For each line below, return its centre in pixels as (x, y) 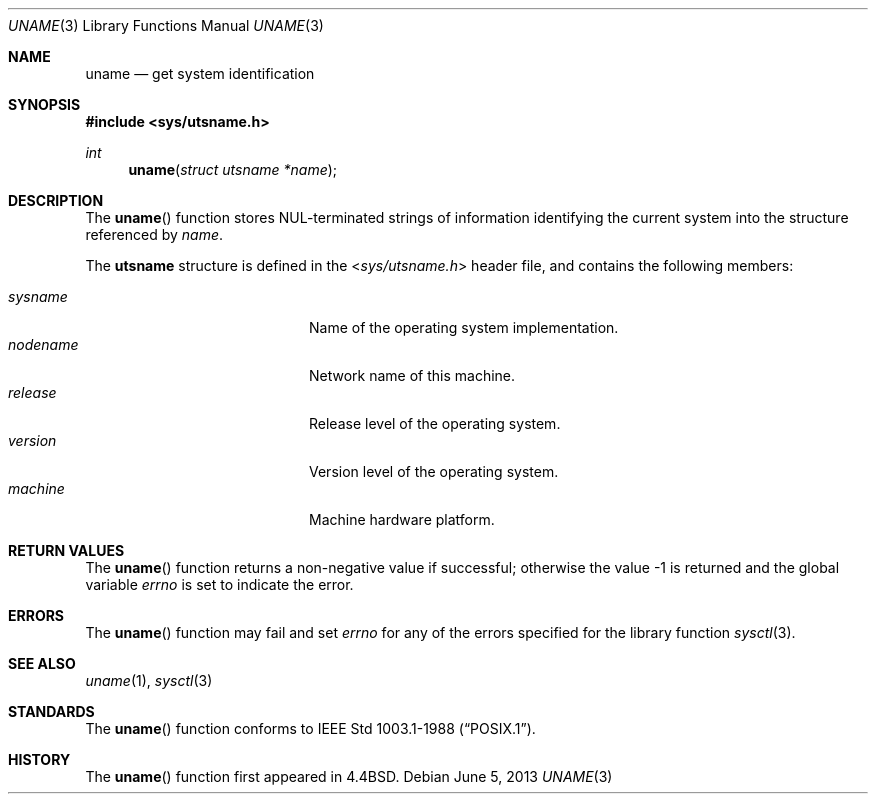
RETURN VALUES (66, 550)
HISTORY (39, 759)
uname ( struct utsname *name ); (233, 169)
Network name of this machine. (412, 375)
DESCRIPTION (56, 200)
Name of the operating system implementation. (464, 327)
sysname (38, 296)
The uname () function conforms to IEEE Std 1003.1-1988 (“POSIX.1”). (310, 728)
